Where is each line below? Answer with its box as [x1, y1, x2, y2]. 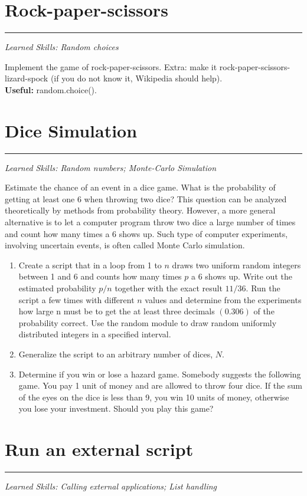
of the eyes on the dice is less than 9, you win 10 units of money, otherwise [18, 390, 289, 403]
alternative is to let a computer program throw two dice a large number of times [5, 216, 296, 228]
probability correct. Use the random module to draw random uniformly [18, 316, 277, 329]
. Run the [246, 281, 280, 294]
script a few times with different [18, 293, 135, 306]
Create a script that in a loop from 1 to [18, 258, 162, 271]
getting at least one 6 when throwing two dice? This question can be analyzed [5, 192, 287, 205]
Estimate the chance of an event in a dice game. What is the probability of [5, 181, 276, 193]
